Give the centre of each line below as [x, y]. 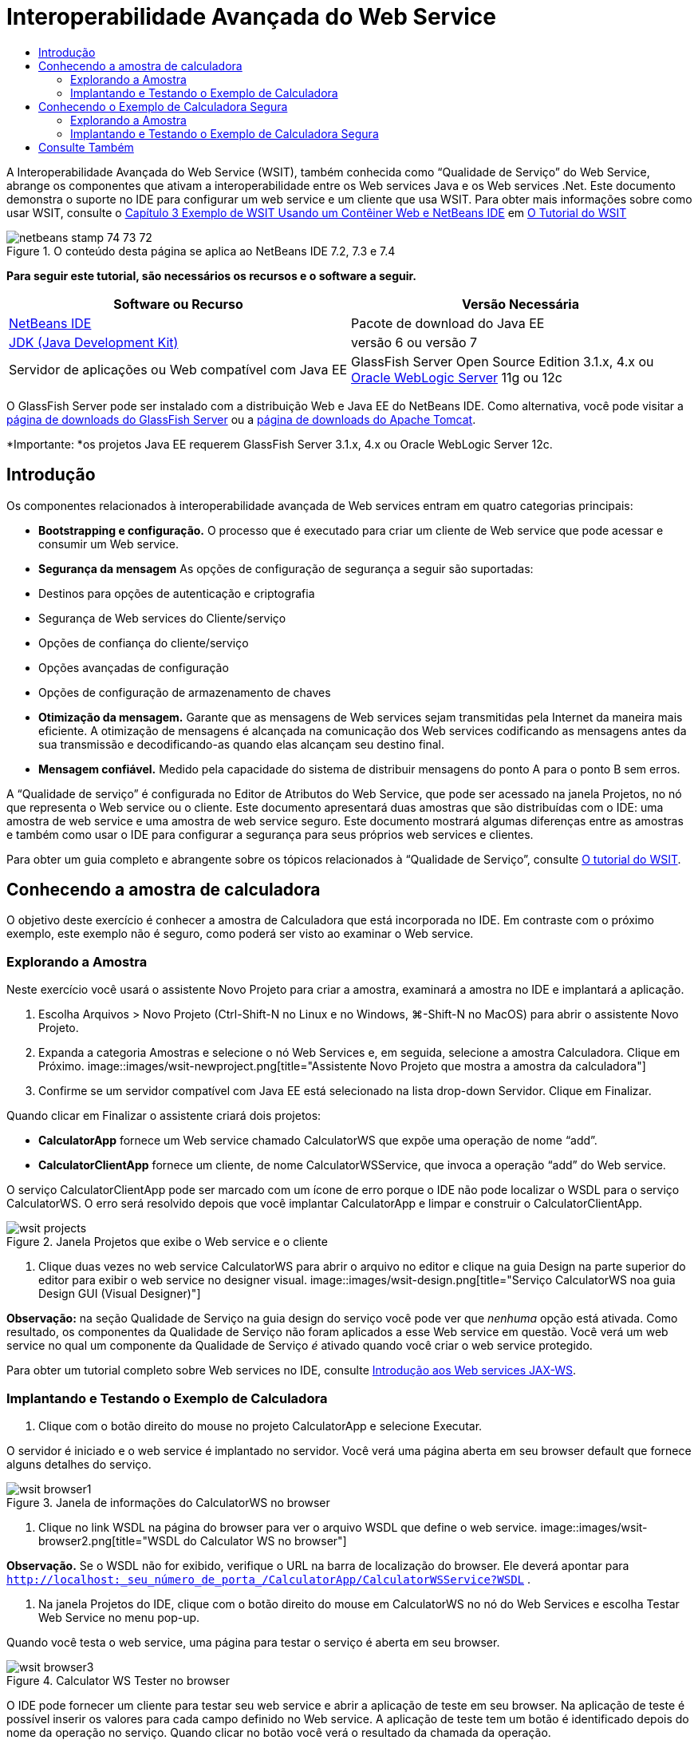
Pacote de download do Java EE [448, 323]
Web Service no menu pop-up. [119, 1617]
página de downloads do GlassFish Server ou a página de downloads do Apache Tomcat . [241, 419]
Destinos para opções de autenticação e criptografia [177, 593]
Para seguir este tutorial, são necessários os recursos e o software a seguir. [212, 275]
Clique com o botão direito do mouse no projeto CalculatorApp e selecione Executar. [260, 1426]
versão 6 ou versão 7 [414, 342]
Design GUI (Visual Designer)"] [120, 1294]
